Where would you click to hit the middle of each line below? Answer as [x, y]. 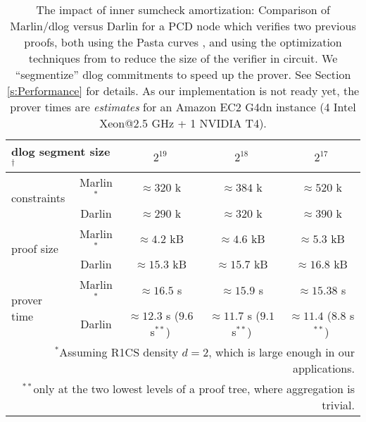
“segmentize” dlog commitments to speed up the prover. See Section [183, 74]
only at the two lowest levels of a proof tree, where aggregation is [194, 389]
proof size [35, 249]
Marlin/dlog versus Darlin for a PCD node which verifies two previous [183, 26]
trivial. [338, 405]
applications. [323, 368]
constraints [38, 197]
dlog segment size [61, 151]
